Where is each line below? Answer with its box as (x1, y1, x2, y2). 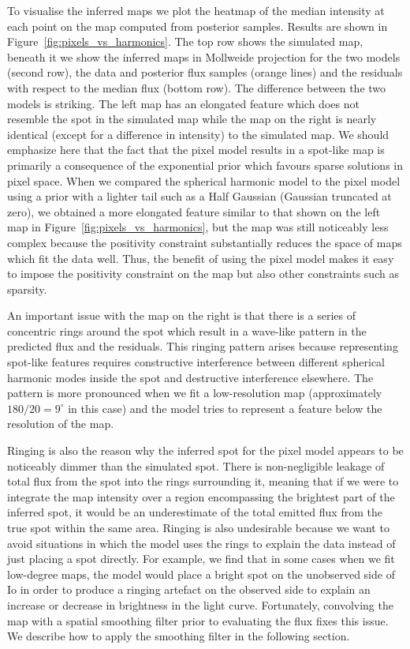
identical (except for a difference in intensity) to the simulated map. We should (7, 126, 389, 142)
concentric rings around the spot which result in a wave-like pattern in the (7, 322, 367, 339)
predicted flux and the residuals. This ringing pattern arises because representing (7, 338, 398, 355)
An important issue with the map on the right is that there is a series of (7, 307, 356, 324)
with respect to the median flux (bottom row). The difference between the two (7, 79, 386, 96)
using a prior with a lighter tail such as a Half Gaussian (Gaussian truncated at (7, 188, 392, 204)
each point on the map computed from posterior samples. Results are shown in (7, 17, 388, 34)
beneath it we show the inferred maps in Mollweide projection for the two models (7, 48, 401, 65)
